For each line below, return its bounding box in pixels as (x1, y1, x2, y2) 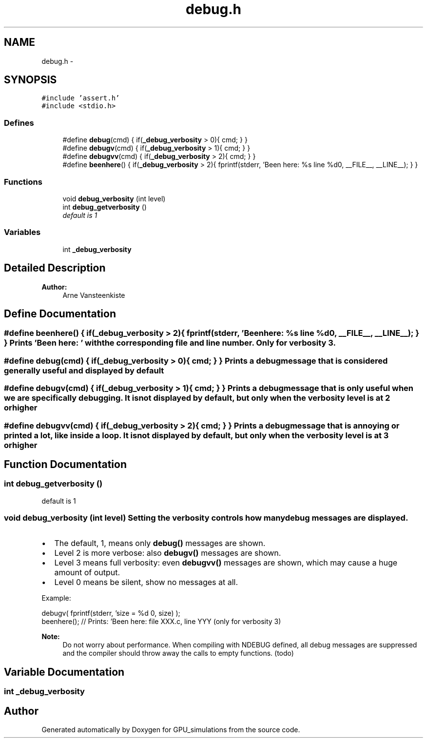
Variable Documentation (4, 665, 125, 678)
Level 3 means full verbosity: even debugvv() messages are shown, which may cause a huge (54, 558, 398, 568)
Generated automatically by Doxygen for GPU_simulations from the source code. (41, 725, 300, 734)
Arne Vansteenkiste (62, 291, 125, 299)
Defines (4, 117, 34, 128)
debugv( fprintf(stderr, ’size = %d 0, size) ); (41, 609, 180, 618)
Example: (41, 594, 71, 603)
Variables (4, 227, 41, 237)
